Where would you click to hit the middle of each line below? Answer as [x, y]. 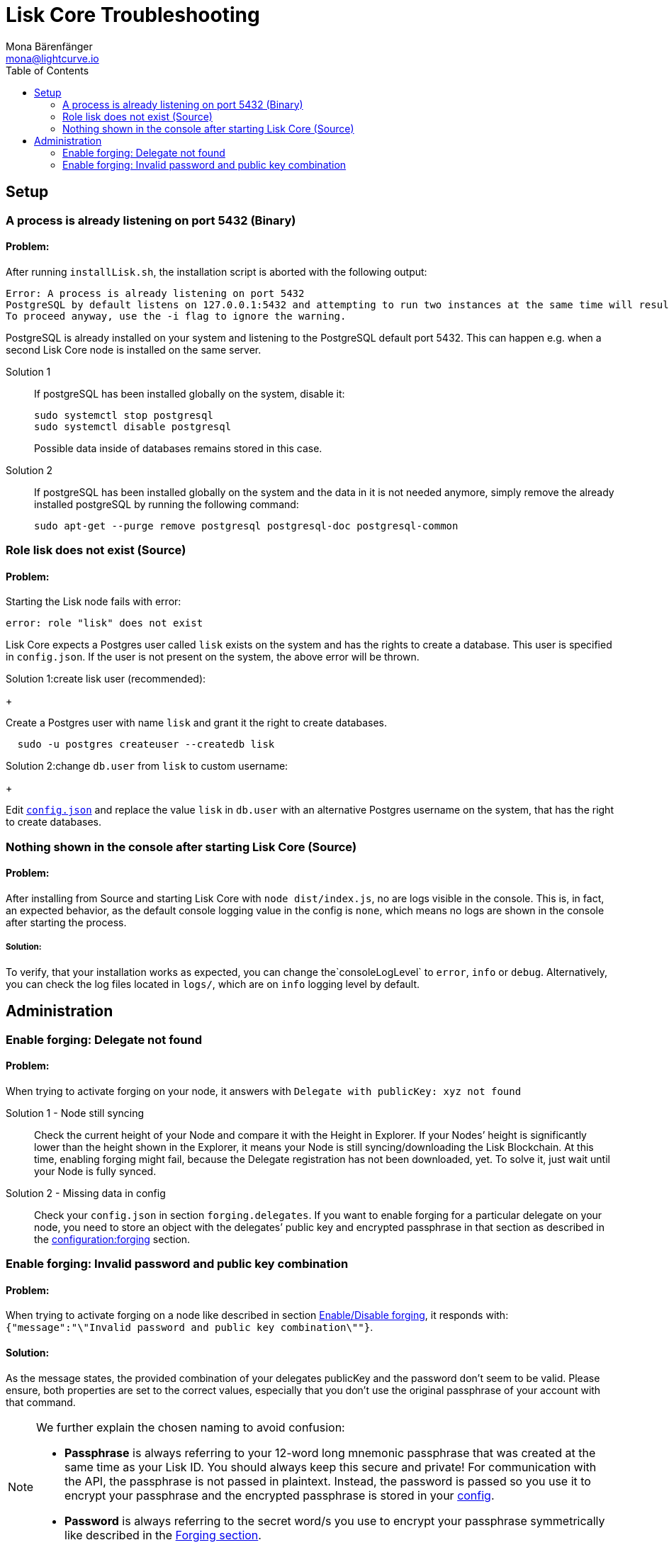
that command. [41, 1402]
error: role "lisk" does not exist [105, 623]
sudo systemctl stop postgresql [124, 415]
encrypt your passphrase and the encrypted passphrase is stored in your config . [280, 1495]
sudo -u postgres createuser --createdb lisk [146, 745]
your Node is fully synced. [95, 1171]
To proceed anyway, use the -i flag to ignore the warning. [176, 316]
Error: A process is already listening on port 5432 [155, 293]
